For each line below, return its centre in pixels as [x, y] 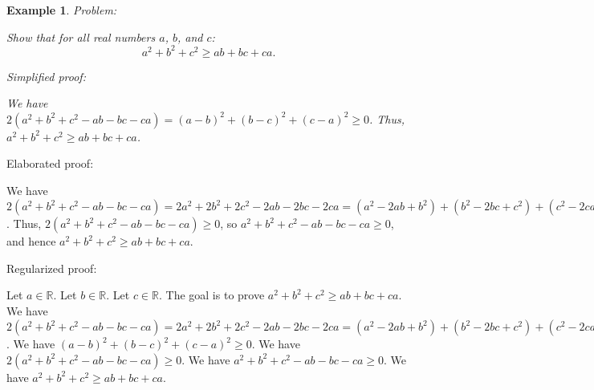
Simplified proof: [46, 76]
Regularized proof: [52, 268]
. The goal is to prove [212, 295]
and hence [31, 241]
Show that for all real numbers [81, 37]
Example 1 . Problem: [62, 10]
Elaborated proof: [50, 163]
